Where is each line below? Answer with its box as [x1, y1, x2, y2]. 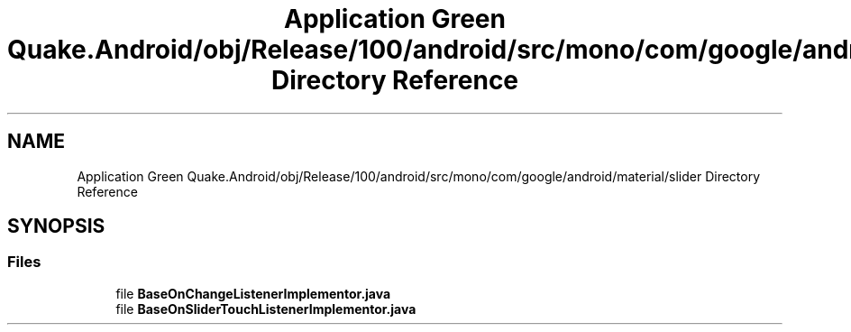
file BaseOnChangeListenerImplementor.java [115, 285, 391, 301]
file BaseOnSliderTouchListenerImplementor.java [115, 300, 416, 317]
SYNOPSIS [7, 215, 105, 238]
